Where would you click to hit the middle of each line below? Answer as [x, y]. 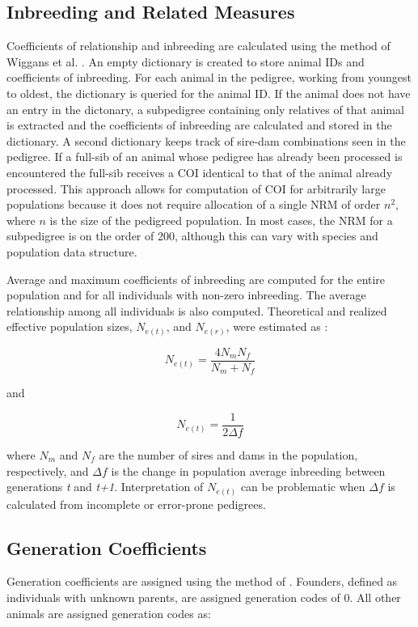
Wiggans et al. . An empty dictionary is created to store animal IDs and [186, 61]
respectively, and [48, 470]
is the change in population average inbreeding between [248, 470]
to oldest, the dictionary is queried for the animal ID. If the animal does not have [209, 93]
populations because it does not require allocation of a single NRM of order [194, 204]
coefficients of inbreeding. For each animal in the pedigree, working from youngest [209, 77]
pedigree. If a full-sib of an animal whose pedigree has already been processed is [205, 157]
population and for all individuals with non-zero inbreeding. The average [186, 295]
